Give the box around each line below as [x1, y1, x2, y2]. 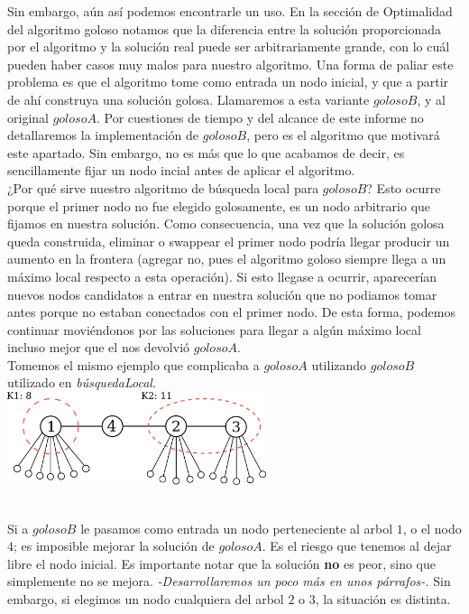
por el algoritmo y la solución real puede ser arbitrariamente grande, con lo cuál [7, 37, 450, 56]
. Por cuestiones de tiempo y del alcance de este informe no [96, 107, 424, 126]
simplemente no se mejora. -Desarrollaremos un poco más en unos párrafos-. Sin [7, 572, 451, 591]
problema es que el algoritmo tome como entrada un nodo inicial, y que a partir [7, 72, 449, 91]
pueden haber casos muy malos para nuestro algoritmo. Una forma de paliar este [7, 54, 454, 73]
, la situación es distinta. [315, 589, 451, 608]
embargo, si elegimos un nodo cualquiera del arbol [7, 589, 284, 608]
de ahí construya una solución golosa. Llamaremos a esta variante [7, 89, 370, 108]
